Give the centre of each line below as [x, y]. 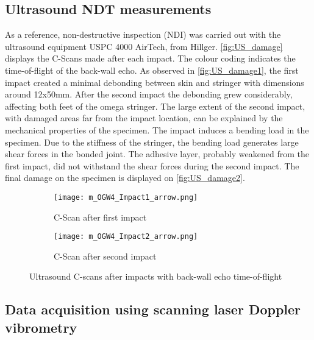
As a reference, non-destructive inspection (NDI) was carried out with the [143, 34]
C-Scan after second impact [105, 256]
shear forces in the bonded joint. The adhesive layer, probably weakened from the [157, 154]
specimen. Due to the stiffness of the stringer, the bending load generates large [152, 142]
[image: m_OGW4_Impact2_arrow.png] [126, 237]
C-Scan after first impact [100, 217]
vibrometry [41, 327]
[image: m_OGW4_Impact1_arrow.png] [126, 197]
